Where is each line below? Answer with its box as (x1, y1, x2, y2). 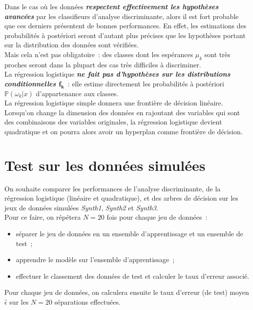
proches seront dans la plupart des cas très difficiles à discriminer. (4, 59, 201, 69)
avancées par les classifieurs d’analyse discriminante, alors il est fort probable (4, 11, 239, 21)
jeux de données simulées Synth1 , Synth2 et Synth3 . (4, 202, 158, 212)
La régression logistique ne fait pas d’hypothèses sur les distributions (4, 69, 231, 79)
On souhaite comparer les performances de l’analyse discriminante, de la (4, 183, 221, 193)
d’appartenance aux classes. (36, 88, 119, 98)
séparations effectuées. (54, 296, 121, 307)
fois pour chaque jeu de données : (106, 212, 208, 222)
